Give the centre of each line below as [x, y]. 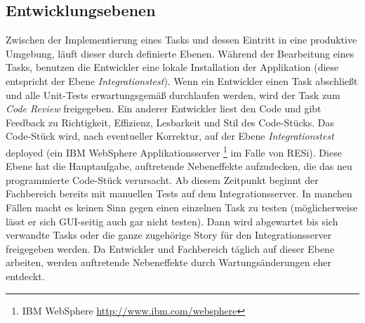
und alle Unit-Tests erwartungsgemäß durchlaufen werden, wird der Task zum [173, 94]
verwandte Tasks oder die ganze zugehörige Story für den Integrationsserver [169, 235]
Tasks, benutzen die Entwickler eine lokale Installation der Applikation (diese [172, 67]
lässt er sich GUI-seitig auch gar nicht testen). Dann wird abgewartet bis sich [172, 221]
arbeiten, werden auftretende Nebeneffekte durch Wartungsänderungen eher [168, 262]
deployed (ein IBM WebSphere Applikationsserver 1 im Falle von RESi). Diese [174, 151]
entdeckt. [25, 276]
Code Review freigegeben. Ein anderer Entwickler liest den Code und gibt [164, 108]
